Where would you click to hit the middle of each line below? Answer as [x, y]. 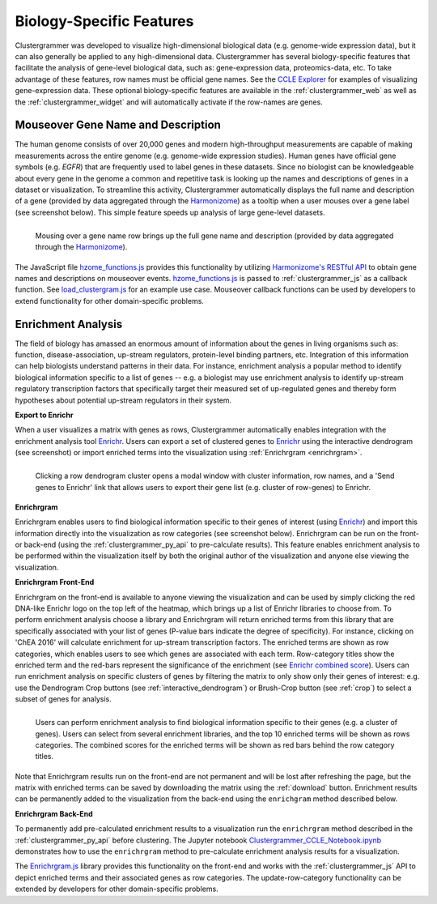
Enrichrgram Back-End [54, 813]
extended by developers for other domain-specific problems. [117, 889]
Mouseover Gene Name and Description [118, 125]
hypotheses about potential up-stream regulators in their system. [123, 400]
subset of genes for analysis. [64, 699]
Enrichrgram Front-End [55, 582]
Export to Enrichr [44, 415]
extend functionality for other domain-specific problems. [109, 301]
